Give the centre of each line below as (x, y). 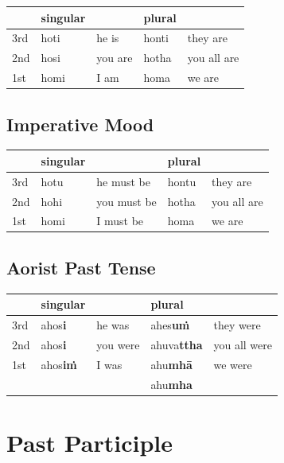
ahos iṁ (59, 364)
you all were (243, 344)
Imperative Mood (80, 124)
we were (233, 364)
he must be (124, 181)
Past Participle (90, 442)
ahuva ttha (177, 344)
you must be (126, 201)
